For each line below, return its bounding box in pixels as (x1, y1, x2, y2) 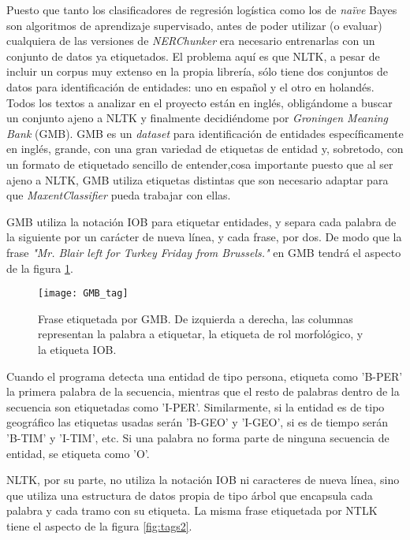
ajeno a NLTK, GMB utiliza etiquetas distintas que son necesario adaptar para (6, 171, 389, 188)
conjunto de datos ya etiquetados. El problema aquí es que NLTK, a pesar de (6, 47, 380, 64)
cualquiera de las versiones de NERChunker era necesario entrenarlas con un (6, 32, 375, 49)
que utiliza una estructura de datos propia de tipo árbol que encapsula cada (6, 486, 373, 503)
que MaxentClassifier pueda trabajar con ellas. (6, 187, 231, 203)
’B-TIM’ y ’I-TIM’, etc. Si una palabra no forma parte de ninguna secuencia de (6, 429, 389, 445)
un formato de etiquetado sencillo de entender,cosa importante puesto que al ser (6, 155, 393, 172)
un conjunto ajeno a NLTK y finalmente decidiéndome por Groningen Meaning (6, 110, 388, 126)
